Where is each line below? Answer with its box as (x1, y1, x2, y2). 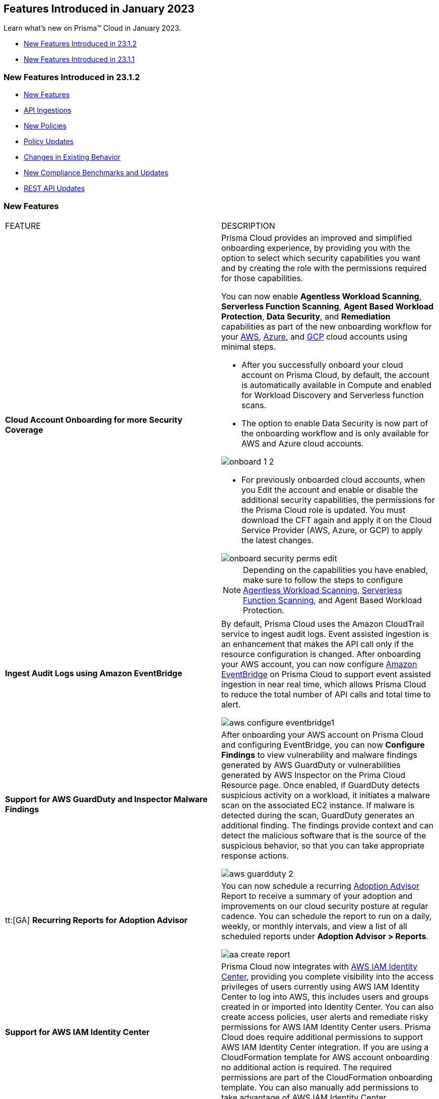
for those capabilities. (221, 273, 303, 283)
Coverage (5, 424, 43, 435)
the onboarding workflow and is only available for (241, 428, 429, 438)
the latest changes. (241, 535, 314, 545)
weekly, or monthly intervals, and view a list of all (221, 921, 407, 931)
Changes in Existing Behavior (24, 153, 121, 162)
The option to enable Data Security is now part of (241, 418, 428, 428)
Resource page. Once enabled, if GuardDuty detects (221, 780, 420, 790)
